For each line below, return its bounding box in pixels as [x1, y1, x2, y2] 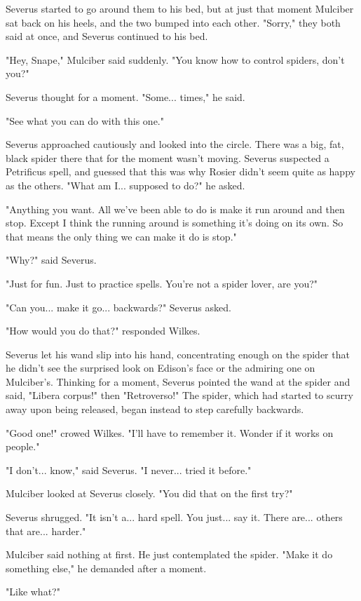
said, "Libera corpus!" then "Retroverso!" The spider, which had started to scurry [6, 388, 353, 403]
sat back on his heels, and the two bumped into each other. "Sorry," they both [6, 15, 341, 29]
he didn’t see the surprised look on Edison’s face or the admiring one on [6, 360, 315, 375]
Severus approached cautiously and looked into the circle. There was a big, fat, [6, 137, 344, 151]
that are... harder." [6, 523, 86, 538]
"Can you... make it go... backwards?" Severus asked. [6, 299, 231, 314]
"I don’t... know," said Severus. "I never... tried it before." [6, 462, 252, 477]
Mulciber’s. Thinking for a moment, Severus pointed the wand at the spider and [6, 374, 350, 389]
